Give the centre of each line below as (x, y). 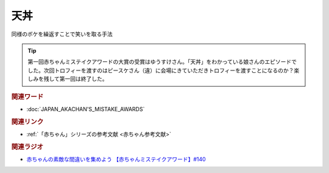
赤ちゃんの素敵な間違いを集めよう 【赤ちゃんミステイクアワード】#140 (116, 159)
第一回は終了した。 (83, 79)
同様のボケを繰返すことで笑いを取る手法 (62, 34)
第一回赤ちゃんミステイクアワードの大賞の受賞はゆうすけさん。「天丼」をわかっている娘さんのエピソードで (162, 62)
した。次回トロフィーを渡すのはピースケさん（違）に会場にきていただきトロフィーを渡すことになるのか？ (161, 70)
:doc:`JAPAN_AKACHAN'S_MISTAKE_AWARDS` (86, 109)
